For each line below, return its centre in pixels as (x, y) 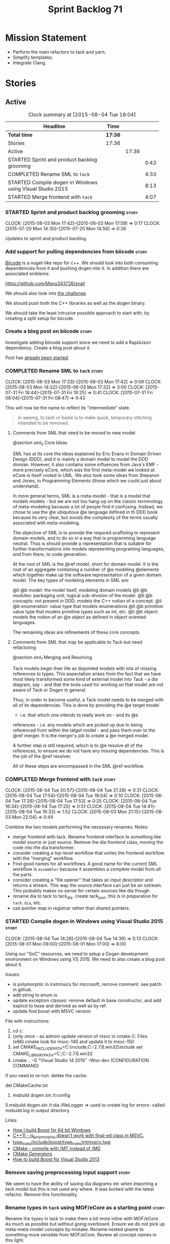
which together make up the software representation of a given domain (87, 575)
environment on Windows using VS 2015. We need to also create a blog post (85, 959)
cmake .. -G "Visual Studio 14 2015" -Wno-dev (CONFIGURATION (81, 1060)
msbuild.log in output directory (37, 1110)
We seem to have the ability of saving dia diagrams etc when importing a (81, 1184)
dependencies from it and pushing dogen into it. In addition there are (77, 268)
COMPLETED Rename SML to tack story (54, 370)
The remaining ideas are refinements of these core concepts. (77, 632)
